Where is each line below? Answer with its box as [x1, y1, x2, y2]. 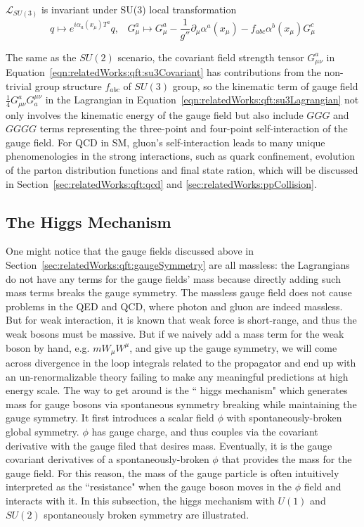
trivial [6, 78, 32, 93]
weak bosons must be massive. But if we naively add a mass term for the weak [6, 326, 344, 341]
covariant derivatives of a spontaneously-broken [6, 452, 209, 466]
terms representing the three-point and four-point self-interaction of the [39, 121, 348, 136]
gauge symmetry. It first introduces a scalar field [6, 410, 214, 425]
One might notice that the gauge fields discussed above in [6, 243, 254, 258]
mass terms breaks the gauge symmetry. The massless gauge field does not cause [6, 285, 352, 300]
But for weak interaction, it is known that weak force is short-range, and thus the [6, 312, 357, 327]
